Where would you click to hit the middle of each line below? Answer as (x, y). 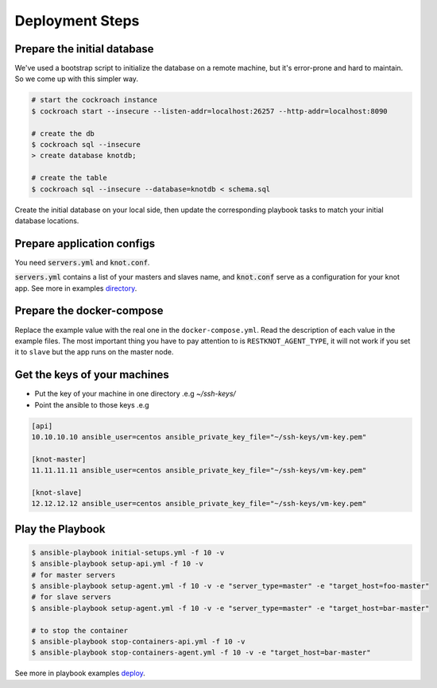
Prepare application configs (85, 244)
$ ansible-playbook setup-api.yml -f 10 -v (118, 564)
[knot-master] (59, 459)
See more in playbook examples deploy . (80, 673)
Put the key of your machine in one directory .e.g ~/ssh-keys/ (135, 394)
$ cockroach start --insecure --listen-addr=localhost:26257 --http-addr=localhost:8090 (210, 111)
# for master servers (73, 575)
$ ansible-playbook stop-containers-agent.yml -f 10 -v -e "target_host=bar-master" (201, 653)
